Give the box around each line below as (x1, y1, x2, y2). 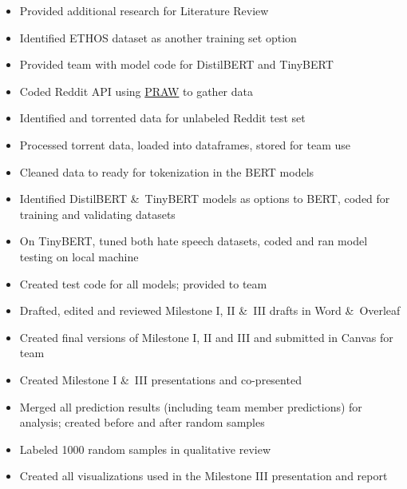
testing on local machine (19, 248, 139, 264)
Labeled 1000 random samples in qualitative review (19, 440, 271, 457)
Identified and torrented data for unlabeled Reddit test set (19, 109, 306, 126)
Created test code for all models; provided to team (19, 275, 267, 292)
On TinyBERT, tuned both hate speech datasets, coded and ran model (19, 233, 368, 249)
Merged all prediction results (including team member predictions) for (19, 398, 362, 415)
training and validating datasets (19, 205, 176, 222)
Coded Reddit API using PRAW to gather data (19, 82, 254, 99)
